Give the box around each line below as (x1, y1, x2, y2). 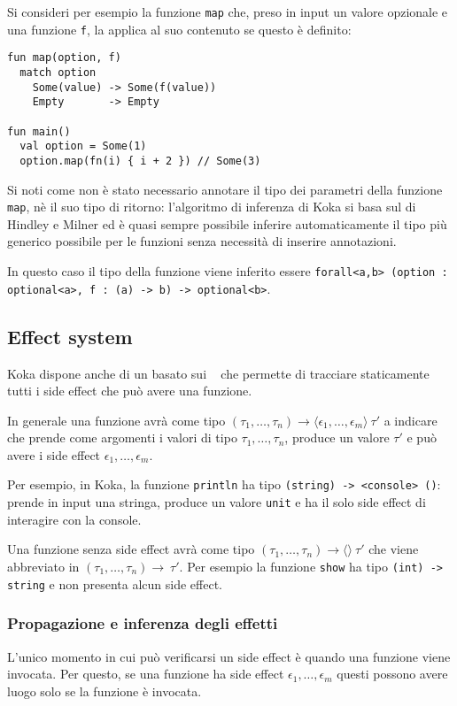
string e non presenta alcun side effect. (7, 574, 222, 593)
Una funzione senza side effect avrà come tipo (7, 540, 255, 558)
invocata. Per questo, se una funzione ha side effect (7, 664, 284, 683)
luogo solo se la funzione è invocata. (7, 681, 202, 700)
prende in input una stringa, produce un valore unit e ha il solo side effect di (7, 493, 426, 511)
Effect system (7, 322, 133, 349)
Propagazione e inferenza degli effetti (7, 612, 278, 634)
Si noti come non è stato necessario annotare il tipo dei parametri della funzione (7, 180, 443, 198)
